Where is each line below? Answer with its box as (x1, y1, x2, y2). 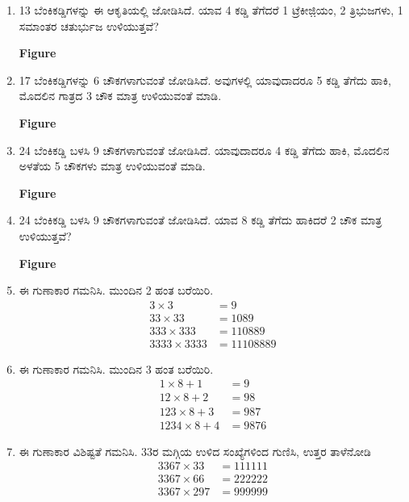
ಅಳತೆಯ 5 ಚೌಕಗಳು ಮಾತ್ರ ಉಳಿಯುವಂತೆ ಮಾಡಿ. (19, 157, 206, 174)
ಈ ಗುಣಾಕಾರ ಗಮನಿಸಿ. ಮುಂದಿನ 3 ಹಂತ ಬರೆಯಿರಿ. (19, 360, 214, 377)
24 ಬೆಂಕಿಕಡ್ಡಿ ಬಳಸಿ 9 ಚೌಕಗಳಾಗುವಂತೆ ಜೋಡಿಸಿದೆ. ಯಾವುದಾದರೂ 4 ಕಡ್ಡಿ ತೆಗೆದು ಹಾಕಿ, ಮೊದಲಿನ (19, 141, 390, 158)
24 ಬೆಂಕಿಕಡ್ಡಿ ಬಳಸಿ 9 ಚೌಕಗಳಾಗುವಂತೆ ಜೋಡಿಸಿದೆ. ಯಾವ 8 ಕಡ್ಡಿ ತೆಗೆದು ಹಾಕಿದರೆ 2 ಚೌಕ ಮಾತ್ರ (19, 211, 382, 228)
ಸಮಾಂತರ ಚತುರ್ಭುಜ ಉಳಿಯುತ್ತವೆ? (19, 17, 159, 34)
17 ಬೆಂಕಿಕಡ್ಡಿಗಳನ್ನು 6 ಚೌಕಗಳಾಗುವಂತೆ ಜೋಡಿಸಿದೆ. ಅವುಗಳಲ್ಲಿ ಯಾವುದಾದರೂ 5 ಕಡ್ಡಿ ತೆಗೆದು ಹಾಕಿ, (19, 71, 391, 88)
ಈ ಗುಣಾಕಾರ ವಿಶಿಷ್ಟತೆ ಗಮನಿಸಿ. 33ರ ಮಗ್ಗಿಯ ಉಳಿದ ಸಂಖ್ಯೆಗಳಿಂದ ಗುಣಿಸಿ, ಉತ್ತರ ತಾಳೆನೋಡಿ (19, 442, 371, 459)
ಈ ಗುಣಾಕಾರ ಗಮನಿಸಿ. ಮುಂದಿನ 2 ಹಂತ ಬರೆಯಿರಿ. (19, 282, 214, 299)
